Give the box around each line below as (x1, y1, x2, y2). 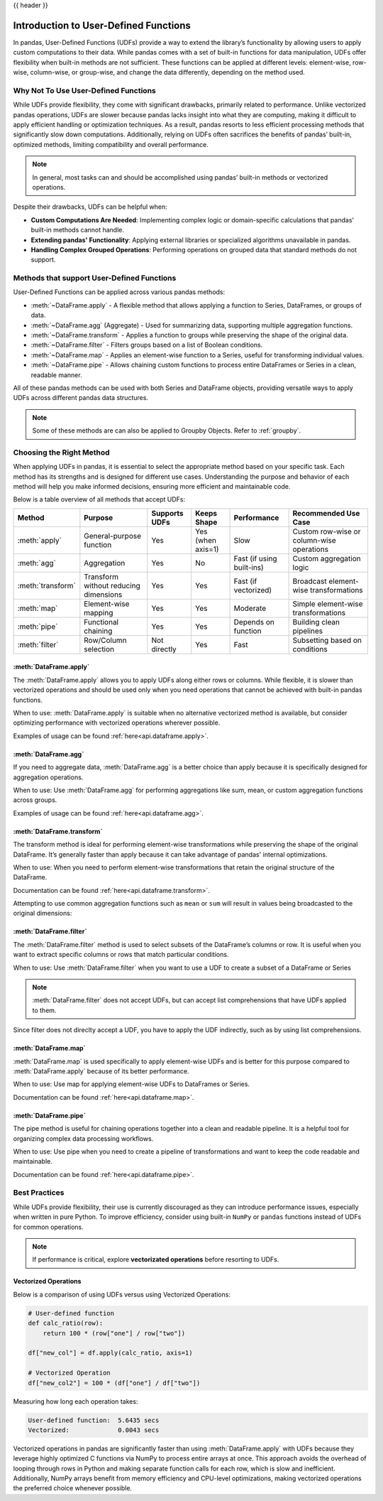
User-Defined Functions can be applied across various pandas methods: (13, 288, 226, 296)
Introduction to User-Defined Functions (13, 19, 191, 31)
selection (84, 644, 115, 654)
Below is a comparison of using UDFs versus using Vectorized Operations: (13, 1290, 231, 1299)
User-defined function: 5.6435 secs (28, 1416, 160, 1424)
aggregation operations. (13, 773, 84, 781)
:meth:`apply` (17, 535, 62, 545)
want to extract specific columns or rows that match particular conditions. (13, 950, 229, 959)
